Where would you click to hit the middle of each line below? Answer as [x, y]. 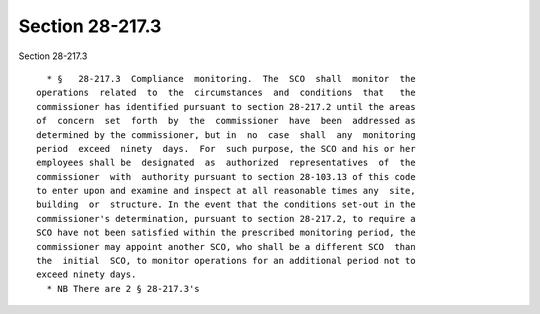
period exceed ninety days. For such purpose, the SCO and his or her [226, 148]
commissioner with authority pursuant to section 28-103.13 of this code [226, 176]
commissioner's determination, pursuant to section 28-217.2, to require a [226, 218]
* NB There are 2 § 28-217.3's [123, 288]
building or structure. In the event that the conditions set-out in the [226, 204]
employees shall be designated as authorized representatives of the [226, 163]
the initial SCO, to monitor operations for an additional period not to [226, 261]
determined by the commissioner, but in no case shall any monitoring [226, 134]
